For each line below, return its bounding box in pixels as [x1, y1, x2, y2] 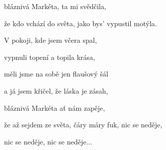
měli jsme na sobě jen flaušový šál [4, 68, 109, 79]
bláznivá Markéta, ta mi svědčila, [4, 1, 107, 11]
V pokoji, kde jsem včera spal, [4, 35, 97, 45]
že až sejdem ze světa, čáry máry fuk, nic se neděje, [4, 119, 162, 130]
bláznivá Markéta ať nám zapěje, [4, 102, 105, 113]
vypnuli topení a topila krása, [4, 51, 95, 62]
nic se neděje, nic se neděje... [4, 136, 93, 146]
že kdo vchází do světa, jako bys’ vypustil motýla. [4, 18, 157, 28]
